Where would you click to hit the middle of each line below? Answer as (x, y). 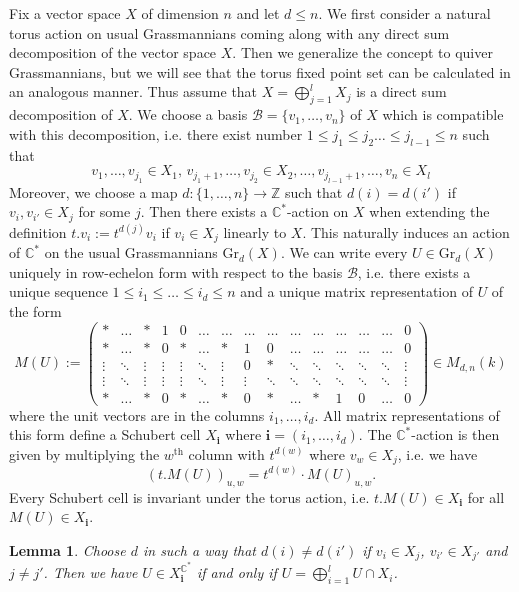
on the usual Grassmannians (131, 252)
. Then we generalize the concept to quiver (362, 52)
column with (226, 453)
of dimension (180, 13)
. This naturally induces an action (406, 231)
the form (35, 310)
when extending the (429, 211)
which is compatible (443, 114)
